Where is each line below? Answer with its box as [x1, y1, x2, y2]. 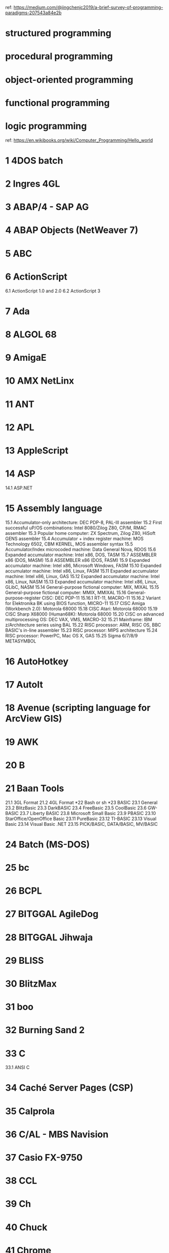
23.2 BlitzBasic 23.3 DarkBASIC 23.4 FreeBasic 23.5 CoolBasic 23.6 [5, 804, 147, 811]
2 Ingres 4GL [5, 178, 60, 190]
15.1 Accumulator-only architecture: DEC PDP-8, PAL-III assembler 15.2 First [5, 519, 162, 525]
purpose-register [5, 595, 41, 601]
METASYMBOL [5, 638, 36, 644]
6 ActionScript [5, 271, 67, 282]
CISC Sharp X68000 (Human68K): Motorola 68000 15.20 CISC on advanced [5, 611, 164, 617]
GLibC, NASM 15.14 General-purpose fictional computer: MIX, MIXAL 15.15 [5, 584, 159, 590]
